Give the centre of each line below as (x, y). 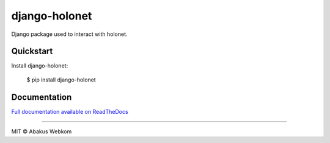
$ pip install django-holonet (61, 80)
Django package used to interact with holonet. (69, 34)
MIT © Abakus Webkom (42, 131)
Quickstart (32, 51)
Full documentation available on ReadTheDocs (70, 111)
